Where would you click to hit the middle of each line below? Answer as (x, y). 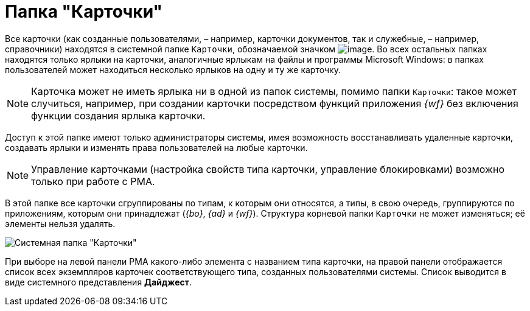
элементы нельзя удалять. (60, 223)
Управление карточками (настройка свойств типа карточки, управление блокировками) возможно (268, 169)
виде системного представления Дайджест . (98, 282)
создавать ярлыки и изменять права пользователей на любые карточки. (156, 147)
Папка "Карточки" (84, 12)
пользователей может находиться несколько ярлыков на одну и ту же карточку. (173, 69)
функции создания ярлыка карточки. (118, 115)
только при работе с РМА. (93, 181)
